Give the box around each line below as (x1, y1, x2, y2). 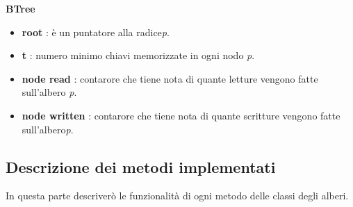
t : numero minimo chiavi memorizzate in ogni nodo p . (22, 48, 255, 63)
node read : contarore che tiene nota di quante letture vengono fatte (22, 71, 318, 85)
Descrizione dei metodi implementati (6, 156, 276, 177)
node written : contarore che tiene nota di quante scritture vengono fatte (22, 108, 340, 122)
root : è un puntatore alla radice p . (22, 24, 170, 39)
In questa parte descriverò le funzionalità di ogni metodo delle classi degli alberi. (6, 188, 349, 203)
